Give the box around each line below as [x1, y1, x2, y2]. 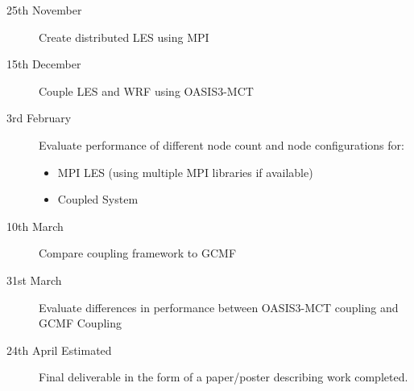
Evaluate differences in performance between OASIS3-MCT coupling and [39, 298, 399, 315]
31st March [6, 271, 62, 288]
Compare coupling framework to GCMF [39, 245, 237, 261]
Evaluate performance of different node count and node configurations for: [39, 136, 404, 153]
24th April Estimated [6, 341, 112, 358]
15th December [6, 56, 81, 72]
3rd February [6, 109, 72, 126]
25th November [6, 2, 82, 18]
